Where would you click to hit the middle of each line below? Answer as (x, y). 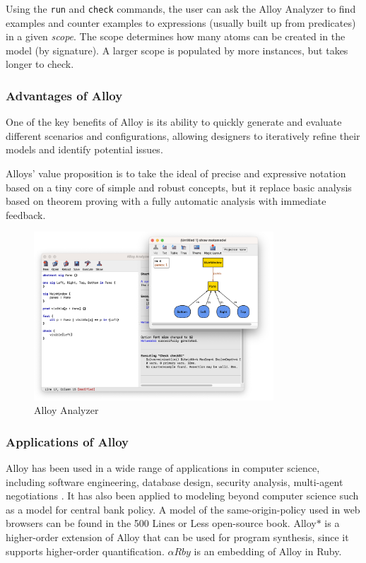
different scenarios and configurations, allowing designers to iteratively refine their (183, 135)
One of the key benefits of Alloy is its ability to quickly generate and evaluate (174, 122)
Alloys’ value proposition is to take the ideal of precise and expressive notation (176, 173)
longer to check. (40, 64)
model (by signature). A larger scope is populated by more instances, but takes (177, 50)
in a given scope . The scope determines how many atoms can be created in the (176, 36)
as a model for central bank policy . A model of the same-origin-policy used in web (183, 509)
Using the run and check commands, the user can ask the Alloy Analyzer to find (181, 8)
